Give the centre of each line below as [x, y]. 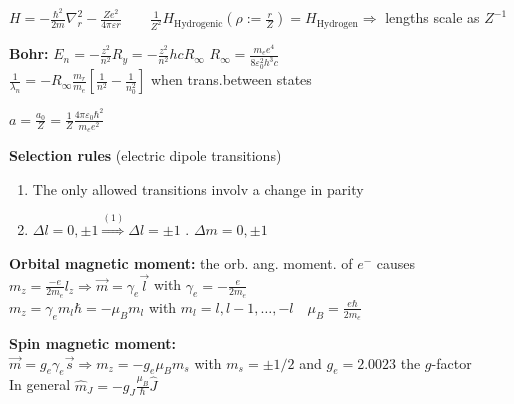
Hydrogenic [198, 23]
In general [40, 384]
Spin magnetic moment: [92, 342]
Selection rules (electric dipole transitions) [145, 155]
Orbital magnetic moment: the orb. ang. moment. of [181, 262]
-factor [451, 362]
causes [396, 262]
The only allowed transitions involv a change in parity [198, 188]
